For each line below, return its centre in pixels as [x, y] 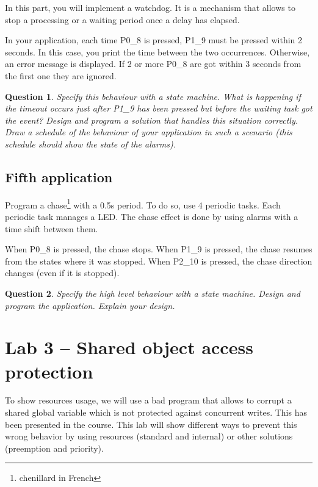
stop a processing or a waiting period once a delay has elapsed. [122, 19]
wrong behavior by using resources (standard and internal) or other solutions [149, 436]
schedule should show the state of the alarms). [90, 144]
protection [49, 371]
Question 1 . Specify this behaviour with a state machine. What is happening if [153, 96]
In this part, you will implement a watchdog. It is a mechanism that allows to [150, 7]
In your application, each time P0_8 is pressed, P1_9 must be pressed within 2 [154, 40]
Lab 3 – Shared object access [129, 347]
